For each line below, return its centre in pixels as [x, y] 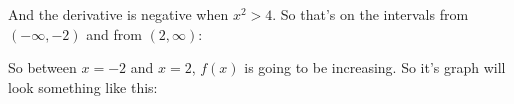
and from [114, 33]
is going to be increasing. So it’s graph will [375, 67]
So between [42, 67]
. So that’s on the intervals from [370, 14]
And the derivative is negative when [118, 14]
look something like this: [83, 86]
